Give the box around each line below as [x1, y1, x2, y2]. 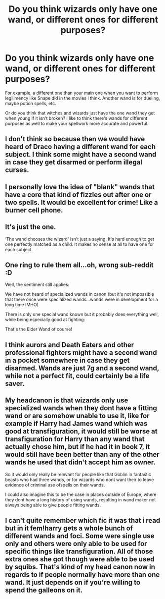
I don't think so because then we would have [5, 135, 145, 143]
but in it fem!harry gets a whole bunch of [5, 524, 133, 532]
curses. [5, 166, 30, 174]
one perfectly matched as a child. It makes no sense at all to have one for [5, 241, 154, 247]
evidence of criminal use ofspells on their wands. [5, 482, 105, 488]
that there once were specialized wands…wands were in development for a [5, 296, 158, 303]
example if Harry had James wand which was [5, 420, 148, 428]
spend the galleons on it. [5, 586, 83, 594]
